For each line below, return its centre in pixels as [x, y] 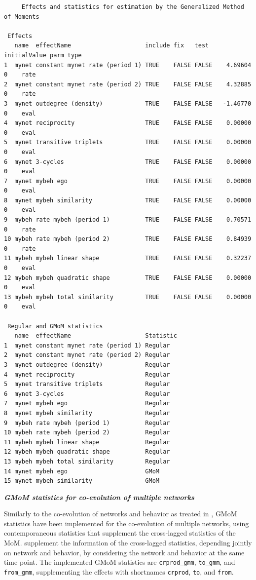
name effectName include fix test [112, 46]
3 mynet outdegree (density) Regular [87, 365]
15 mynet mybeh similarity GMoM [82, 481]
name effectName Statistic [96, 336]
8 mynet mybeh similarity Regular [87, 413]
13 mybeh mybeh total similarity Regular [87, 461]
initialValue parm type [43, 55]
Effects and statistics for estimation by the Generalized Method [133, 7]
